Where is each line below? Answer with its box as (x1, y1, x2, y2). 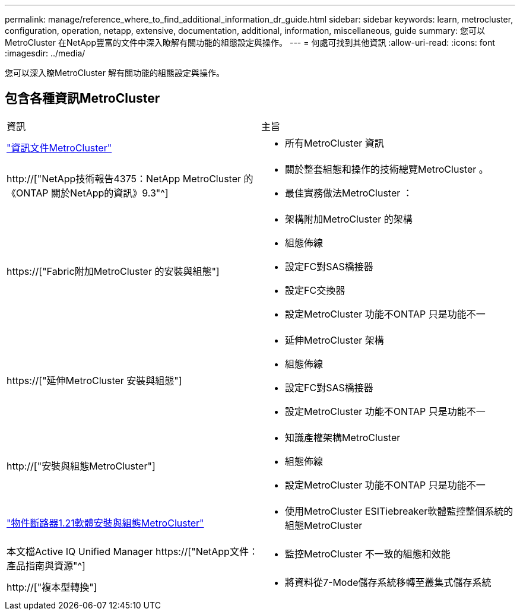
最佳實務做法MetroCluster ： (285, 186, 413, 199)
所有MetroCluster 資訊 (285, 137, 384, 149)
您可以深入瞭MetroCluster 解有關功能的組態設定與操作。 (5, 68, 224, 78)
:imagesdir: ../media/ (5, 48, 85, 58)
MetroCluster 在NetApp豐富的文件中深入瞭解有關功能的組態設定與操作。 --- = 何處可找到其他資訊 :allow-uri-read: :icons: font (5, 37, 495, 47)
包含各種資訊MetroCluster (5, 91, 160, 106)
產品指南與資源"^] (7, 559, 85, 572)
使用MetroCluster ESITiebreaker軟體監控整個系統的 (285, 505, 513, 517)
